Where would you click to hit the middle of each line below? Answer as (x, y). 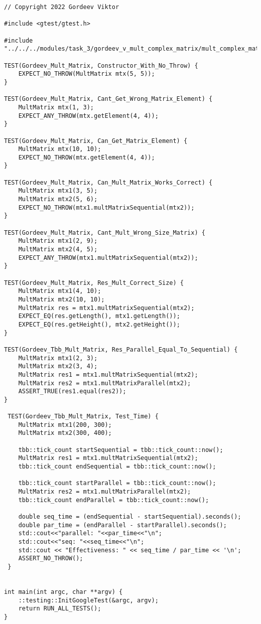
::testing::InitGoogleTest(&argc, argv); (88, 600)
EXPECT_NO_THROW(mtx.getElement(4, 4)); (87, 157)
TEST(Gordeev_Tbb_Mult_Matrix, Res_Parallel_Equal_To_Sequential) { (121, 349)
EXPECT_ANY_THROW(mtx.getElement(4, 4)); (88, 116)
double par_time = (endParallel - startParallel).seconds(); (122, 525)
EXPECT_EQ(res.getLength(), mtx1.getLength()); (99, 316)
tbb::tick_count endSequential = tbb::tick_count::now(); (117, 467)
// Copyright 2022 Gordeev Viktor (62, 7)
